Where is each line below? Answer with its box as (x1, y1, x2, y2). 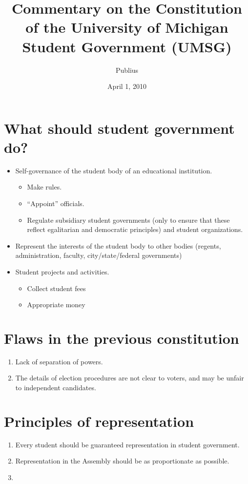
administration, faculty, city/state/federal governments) (15, 250, 182, 260)
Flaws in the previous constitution (4, 328, 239, 348)
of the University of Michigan (25, 17, 228, 37)
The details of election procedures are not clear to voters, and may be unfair (15, 373, 244, 383)
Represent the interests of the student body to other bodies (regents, (15, 240, 221, 251)
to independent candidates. (15, 382, 96, 393)
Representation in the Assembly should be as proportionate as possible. (15, 456, 229, 466)
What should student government (4, 118, 235, 138)
